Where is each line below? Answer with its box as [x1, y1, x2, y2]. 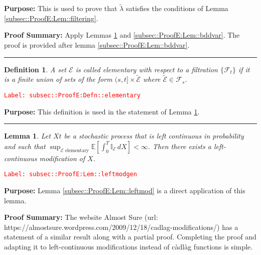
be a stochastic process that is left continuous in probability [64, 131, 244, 141]
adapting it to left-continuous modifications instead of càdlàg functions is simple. [4, 241, 253, 252]
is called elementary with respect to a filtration [75, 64, 218, 74]
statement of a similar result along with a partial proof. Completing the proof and [4, 231, 256, 242]
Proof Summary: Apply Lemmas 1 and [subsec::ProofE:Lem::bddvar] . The [4, 30, 240, 40]
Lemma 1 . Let [4, 131, 51, 141]
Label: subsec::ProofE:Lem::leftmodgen [4, 171, 137, 178]
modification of [39, 153, 85, 163]
